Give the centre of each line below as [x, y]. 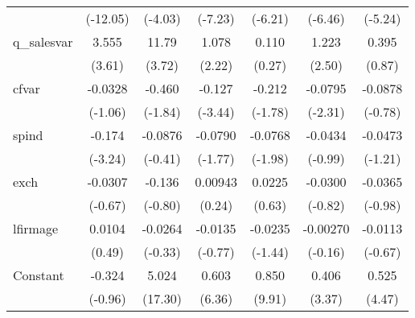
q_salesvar [43, 41]
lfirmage [36, 228]
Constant [39, 275]
